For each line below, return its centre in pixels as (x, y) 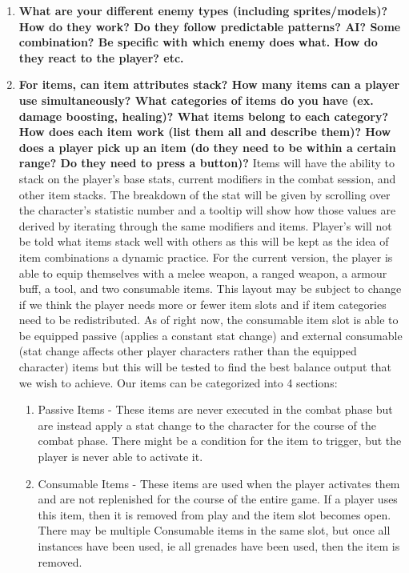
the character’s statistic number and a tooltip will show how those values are (207, 210)
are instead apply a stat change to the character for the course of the (207, 425)
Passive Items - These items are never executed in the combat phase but (215, 409)
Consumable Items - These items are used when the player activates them (219, 483)
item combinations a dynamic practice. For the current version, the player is (206, 256)
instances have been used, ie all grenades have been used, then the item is (219, 546)
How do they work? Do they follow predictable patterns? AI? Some (210, 26)
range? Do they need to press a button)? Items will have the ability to (207, 163)
